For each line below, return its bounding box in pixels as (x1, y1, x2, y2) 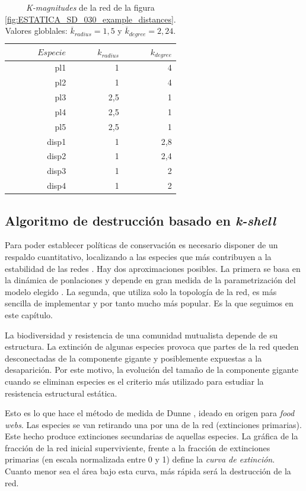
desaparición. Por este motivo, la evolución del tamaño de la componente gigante (5, 363, 299, 376)
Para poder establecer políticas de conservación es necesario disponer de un (5, 239, 278, 251)
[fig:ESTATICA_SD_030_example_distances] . (5, 12, 176, 25)
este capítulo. (5, 308, 53, 321)
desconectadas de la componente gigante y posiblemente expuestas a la (5, 351, 262, 364)
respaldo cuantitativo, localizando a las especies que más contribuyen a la (5, 250, 272, 262)
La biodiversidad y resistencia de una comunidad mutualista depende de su (5, 328, 278, 341)
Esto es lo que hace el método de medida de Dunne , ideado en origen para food (5, 407, 295, 419)
